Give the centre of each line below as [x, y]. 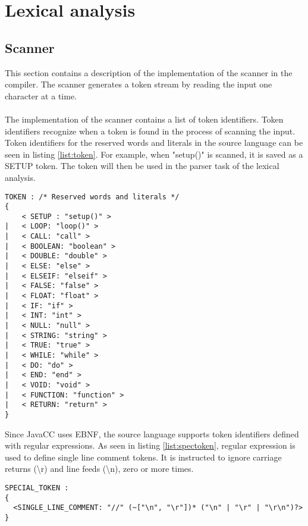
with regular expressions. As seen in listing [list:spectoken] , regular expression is [150, 445]
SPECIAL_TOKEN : [37, 488]
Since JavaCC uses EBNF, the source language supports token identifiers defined [152, 433]
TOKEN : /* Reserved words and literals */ [92, 197]
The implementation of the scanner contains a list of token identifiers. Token [144, 119]
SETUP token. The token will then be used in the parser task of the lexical [142, 166]
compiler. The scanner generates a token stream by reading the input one [139, 84]
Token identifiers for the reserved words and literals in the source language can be [154, 143]
